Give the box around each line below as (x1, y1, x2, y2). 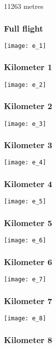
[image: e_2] (4, 81, 46, 88)
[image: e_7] (4, 276, 46, 283)
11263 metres (4, 1, 44, 11)
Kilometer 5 (4, 216, 53, 229)
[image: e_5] (4, 198, 46, 205)
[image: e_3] (4, 120, 46, 127)
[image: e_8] (4, 314, 46, 322)
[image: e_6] (4, 237, 46, 244)
